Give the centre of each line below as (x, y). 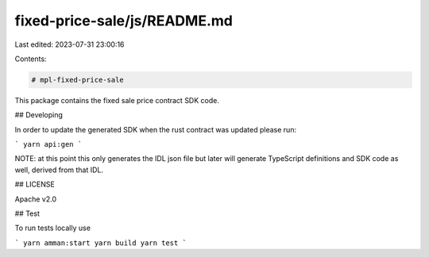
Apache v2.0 (36, 199)
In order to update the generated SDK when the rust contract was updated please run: (156, 129)
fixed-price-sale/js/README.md (124, 21)
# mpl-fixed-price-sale (78, 80)
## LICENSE (35, 184)
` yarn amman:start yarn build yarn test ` (100, 243)
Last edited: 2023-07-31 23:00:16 (70, 44)
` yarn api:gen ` (48, 144)
